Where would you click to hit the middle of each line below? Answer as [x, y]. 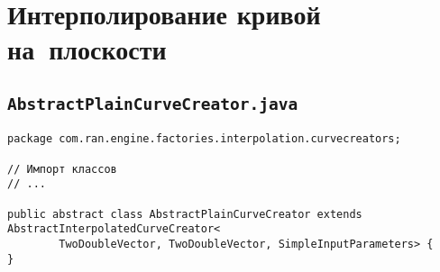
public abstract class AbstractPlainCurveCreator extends [185, 214]
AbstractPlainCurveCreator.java [153, 104]
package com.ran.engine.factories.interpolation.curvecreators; [204, 139]
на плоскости [87, 49]
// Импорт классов [62, 169]
